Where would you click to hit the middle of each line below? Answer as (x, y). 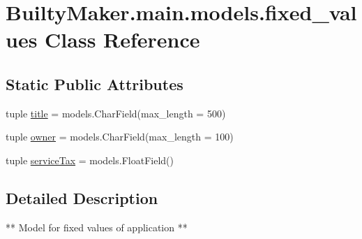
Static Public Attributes (95, 84)
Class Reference (122, 39)
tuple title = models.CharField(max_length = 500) (116, 113)
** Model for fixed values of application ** (97, 227)
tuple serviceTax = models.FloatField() (90, 160)
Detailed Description (82, 197)
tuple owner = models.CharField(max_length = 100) (120, 137)
